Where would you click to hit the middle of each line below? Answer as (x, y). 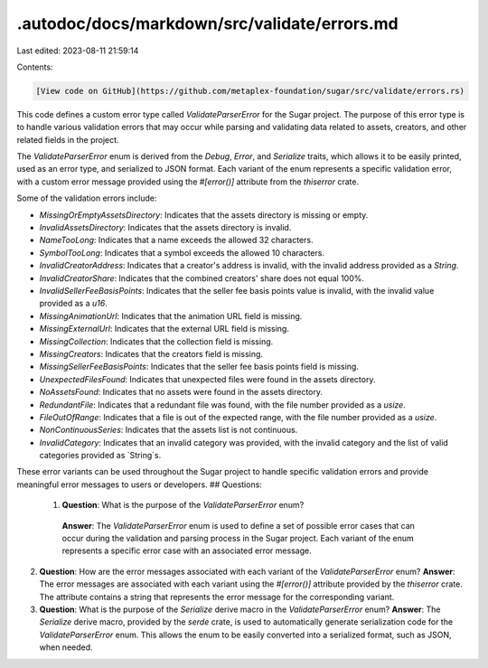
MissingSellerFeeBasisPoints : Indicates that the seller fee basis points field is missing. (199, 367)
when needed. (66, 647)
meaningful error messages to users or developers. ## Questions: (139, 485)
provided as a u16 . (73, 304)
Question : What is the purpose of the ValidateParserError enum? (183, 505)
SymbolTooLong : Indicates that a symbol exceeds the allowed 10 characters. (182, 252)
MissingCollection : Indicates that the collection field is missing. (156, 341)
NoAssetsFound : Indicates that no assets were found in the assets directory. (181, 392)
